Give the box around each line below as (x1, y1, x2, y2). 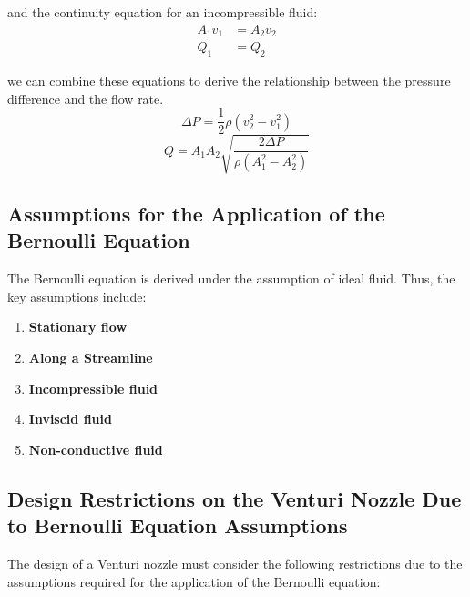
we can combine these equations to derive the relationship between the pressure (7, 70, 451, 89)
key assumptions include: (7, 286, 147, 305)
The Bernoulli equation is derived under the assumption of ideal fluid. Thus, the (7, 269, 455, 288)
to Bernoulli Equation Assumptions (7, 511, 348, 540)
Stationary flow (28, 317, 128, 336)
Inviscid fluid (28, 409, 112, 428)
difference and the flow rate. (7, 88, 164, 108)
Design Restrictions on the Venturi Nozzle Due (7, 484, 462, 512)
